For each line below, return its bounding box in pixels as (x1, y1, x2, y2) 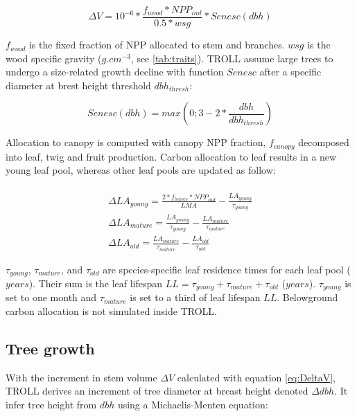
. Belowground (277, 290, 338, 305)
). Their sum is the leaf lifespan (28, 275, 163, 290)
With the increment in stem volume (6, 370, 157, 384)
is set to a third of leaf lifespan (130, 290, 261, 305)
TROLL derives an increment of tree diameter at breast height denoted (6, 383, 308, 398)
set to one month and (6, 290, 97, 305)
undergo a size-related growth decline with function (6, 64, 224, 79)
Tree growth (6, 338, 95, 359)
